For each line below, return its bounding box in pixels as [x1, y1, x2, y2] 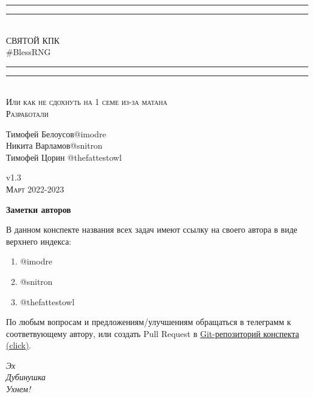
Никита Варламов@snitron [6, 139, 103, 152]
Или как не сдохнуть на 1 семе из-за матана [6, 95, 167, 108]
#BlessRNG [6, 46, 51, 58]
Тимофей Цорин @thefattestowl [6, 151, 122, 163]
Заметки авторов [6, 203, 71, 215]
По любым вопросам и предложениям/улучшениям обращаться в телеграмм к [6, 315, 291, 328]
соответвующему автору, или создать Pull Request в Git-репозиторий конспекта [6, 327, 299, 339]
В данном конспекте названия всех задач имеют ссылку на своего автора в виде [6, 223, 297, 236]
